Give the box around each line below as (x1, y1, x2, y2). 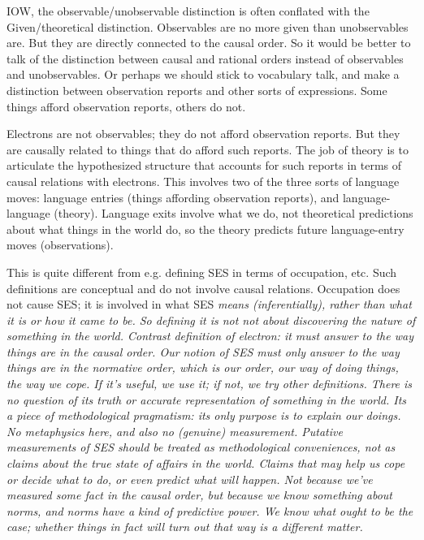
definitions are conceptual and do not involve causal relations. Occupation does (6, 279, 400, 296)
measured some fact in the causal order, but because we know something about (6, 486, 393, 503)
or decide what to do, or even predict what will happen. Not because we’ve (6, 470, 373, 487)
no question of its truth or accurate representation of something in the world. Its (6, 391, 407, 408)
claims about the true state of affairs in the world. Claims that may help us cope (6, 455, 405, 472)
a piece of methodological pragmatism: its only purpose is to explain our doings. (6, 407, 401, 424)
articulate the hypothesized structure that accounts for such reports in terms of (6, 157, 402, 174)
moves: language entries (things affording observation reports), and (6, 188, 340, 205)
